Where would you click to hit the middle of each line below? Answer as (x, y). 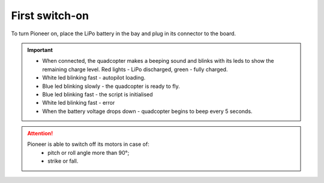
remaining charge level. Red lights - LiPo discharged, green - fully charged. (135, 69)
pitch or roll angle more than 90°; (88, 152)
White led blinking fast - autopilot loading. (94, 78)
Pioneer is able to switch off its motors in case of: (88, 144)
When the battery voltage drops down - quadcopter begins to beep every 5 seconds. (147, 111)
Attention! (40, 133)
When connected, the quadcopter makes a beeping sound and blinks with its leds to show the (158, 61)
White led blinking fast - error (79, 103)
